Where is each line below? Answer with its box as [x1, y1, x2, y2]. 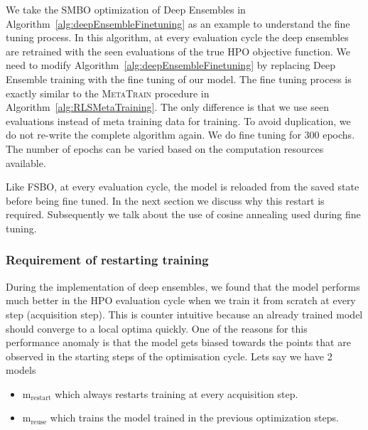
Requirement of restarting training [6, 251, 209, 269]
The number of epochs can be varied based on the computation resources [6, 141, 324, 156]
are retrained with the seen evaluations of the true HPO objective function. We [6, 43, 351, 58]
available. [6, 155, 46, 170]
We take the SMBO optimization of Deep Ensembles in [6, 2, 246, 16]
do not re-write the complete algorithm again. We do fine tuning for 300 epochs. [6, 127, 355, 142]
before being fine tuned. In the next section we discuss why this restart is [6, 193, 325, 208]
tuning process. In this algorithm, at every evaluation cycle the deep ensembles [6, 30, 349, 45]
